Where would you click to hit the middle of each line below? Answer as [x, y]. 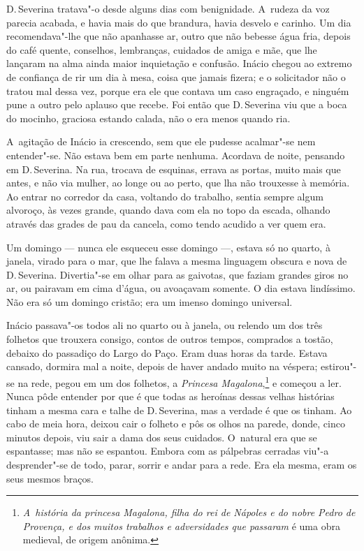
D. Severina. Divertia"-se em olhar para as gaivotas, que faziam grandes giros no [177, 274]
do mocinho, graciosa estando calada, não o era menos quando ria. [148, 118]
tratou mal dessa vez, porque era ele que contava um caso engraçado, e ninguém [178, 90]
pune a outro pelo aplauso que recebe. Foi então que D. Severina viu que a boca [177, 104]
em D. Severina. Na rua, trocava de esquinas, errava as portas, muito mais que [174, 169]
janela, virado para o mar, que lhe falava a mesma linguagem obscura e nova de [177, 261]
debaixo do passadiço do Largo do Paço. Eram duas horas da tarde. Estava [167, 352]
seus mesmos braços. [50, 478]
